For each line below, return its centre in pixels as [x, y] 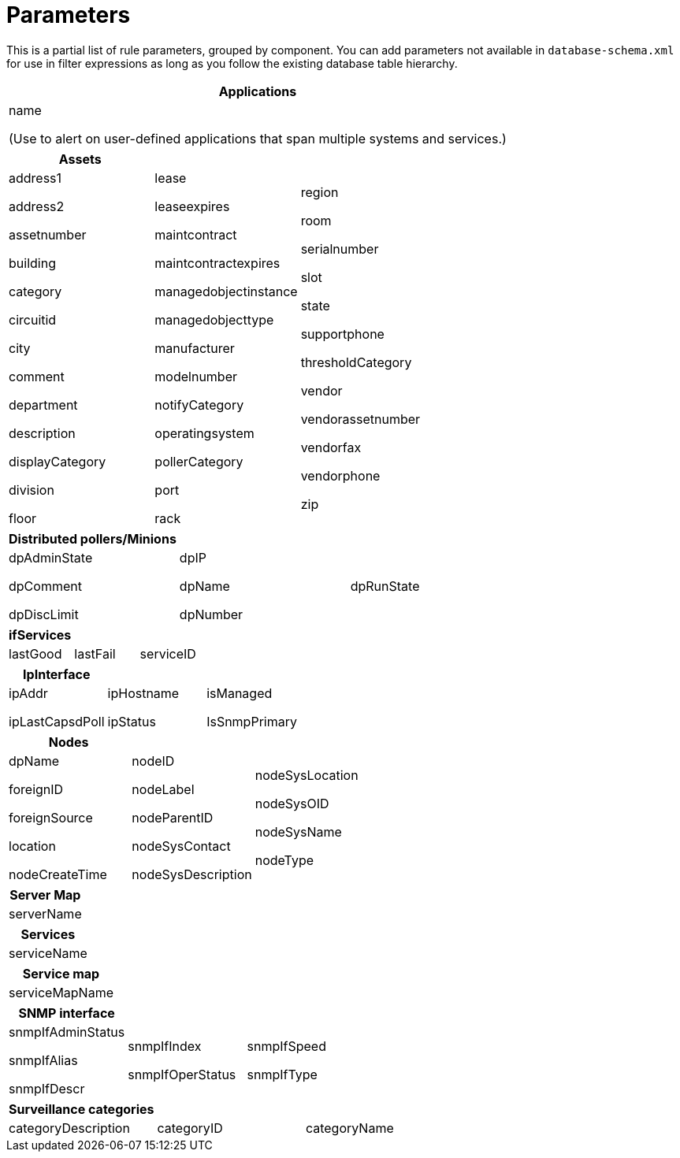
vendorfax [331, 447]
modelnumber [196, 376]
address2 [37, 206]
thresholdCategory [356, 362]
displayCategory [58, 461]
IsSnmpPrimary [252, 721]
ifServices [40, 635]
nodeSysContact [181, 846]
